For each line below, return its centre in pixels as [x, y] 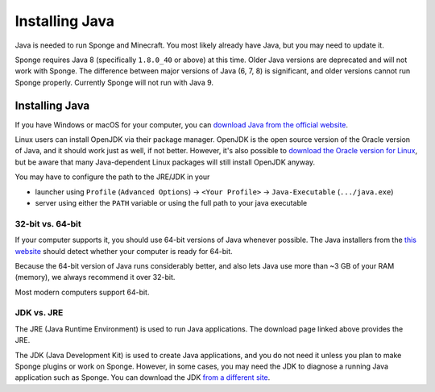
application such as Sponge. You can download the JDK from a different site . [143, 377]
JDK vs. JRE [39, 313]
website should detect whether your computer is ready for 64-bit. [124, 251]
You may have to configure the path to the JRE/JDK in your [112, 177]
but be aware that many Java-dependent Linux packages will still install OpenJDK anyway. [165, 162]
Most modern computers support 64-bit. [82, 292]
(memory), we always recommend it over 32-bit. [95, 277]
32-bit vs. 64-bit [48, 223]
